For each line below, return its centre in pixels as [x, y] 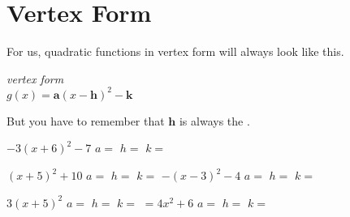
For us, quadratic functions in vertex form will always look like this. [175, 51]
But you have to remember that [86, 120]
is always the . [214, 120]
